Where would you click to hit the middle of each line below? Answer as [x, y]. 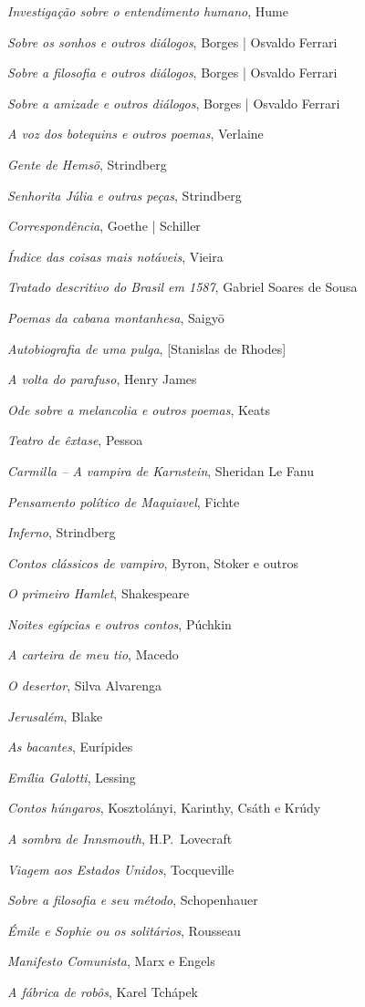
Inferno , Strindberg [62, 532]
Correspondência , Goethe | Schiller [104, 226]
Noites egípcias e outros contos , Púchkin [120, 623]
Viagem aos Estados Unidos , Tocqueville [121, 869]
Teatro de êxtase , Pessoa [75, 440]
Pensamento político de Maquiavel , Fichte [124, 501]
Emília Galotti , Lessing [72, 777]
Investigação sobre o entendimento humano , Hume [148, 11]
